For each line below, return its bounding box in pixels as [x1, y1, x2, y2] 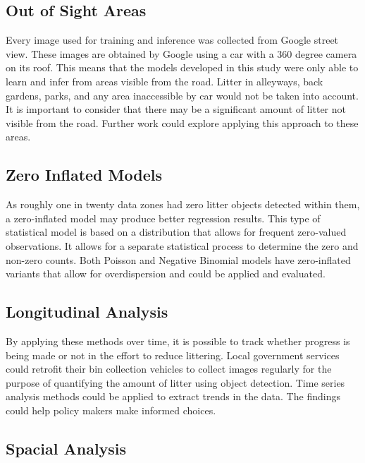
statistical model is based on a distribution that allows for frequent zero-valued [6, 224, 347, 239]
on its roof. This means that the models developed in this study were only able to [6, 60, 359, 75]
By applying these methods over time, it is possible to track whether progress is [6, 333, 350, 348]
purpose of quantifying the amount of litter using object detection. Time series [6, 375, 345, 390]
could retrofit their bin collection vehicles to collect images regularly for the [6, 361, 332, 376]
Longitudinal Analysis [6, 301, 168, 323]
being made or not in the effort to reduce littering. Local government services [6, 347, 340, 362]
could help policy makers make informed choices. [6, 402, 216, 417]
